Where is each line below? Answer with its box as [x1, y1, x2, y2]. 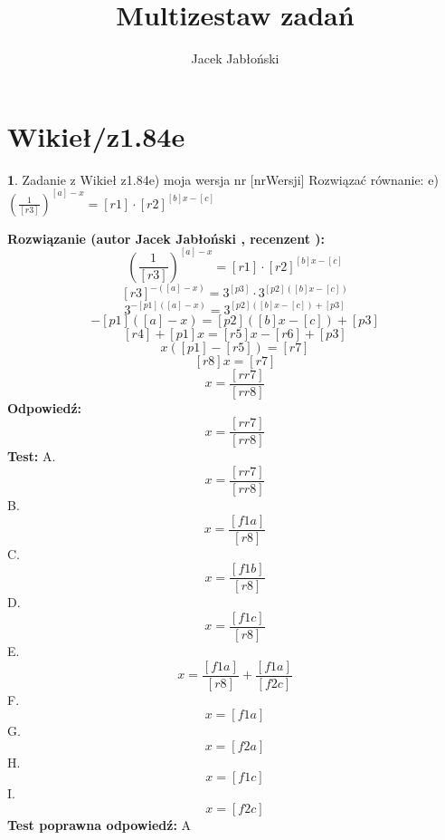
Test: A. [7, 447, 56, 466]
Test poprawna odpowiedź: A [7, 815, 192, 834]
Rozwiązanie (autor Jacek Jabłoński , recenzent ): [7, 228, 326, 247]
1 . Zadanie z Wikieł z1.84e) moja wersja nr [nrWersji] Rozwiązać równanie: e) [7, 169, 439, 188]
